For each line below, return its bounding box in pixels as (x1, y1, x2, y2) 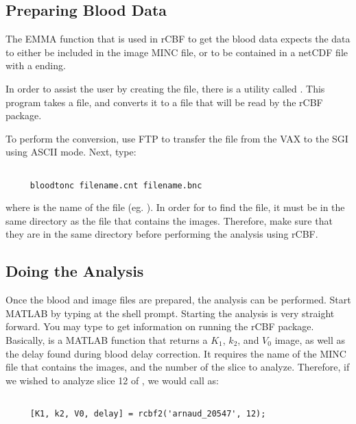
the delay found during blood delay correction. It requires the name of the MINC (5, 346, 346, 360)
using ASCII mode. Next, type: (5, 145, 137, 159)
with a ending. (5, 58, 66, 73)
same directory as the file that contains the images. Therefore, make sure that (5, 213, 333, 227)
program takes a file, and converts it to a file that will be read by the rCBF (5, 95, 323, 109)
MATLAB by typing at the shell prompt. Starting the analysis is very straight (5, 305, 335, 320)
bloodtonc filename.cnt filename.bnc (29, 180, 202, 190)
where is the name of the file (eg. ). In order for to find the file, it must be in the (5, 200, 345, 214)
